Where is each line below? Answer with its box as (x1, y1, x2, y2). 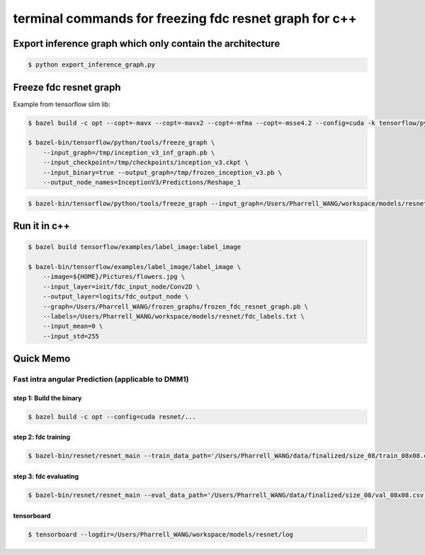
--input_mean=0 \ (42, 322, 103, 331)
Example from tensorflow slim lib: (13, 100, 111, 108)
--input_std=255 (42, 332, 99, 340)
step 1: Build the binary (13, 394, 82, 402)
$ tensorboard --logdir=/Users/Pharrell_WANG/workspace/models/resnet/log (28, 530, 294, 538)
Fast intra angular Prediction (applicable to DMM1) (13, 374, 189, 384)
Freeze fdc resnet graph (13, 81, 121, 93)
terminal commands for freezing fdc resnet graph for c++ (13, 11, 357, 26)
